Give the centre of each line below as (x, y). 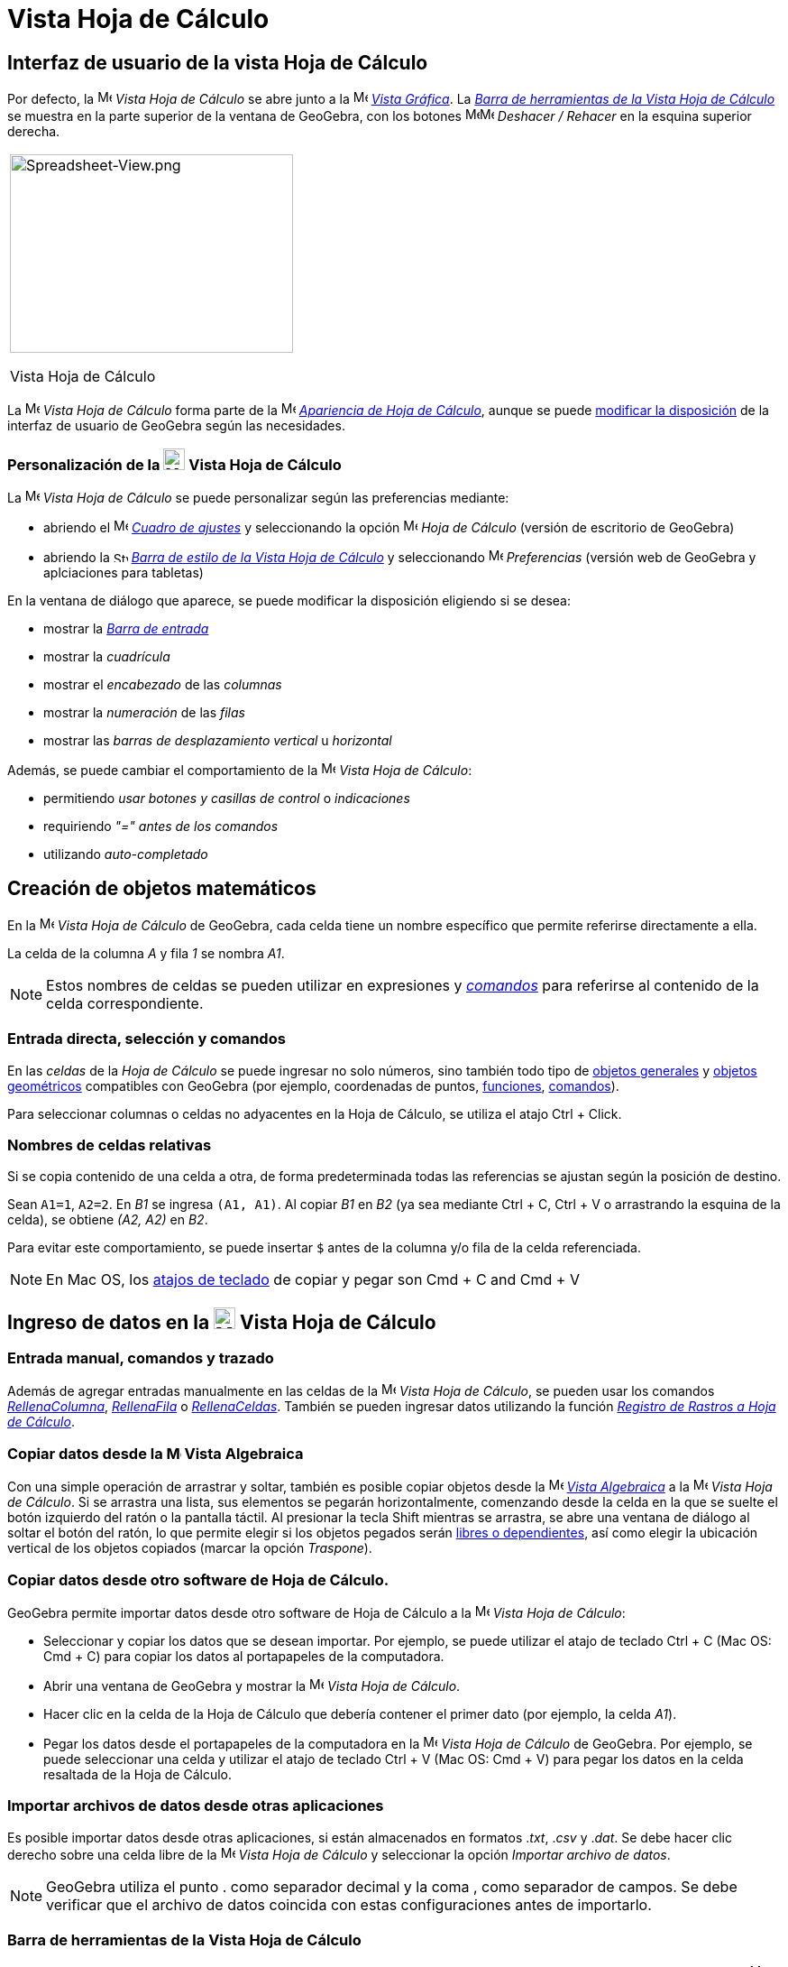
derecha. (34, 132)
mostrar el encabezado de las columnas (163, 684)
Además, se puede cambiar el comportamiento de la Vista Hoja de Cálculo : (240, 770)
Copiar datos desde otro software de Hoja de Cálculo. (198, 1579)
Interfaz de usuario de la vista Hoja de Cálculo (218, 62)
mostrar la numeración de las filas (144, 712)
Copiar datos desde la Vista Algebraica (156, 1453)
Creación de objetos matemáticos (162, 889)
